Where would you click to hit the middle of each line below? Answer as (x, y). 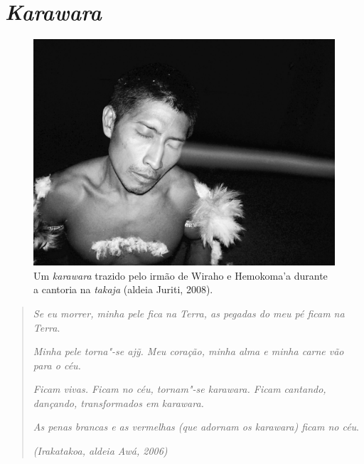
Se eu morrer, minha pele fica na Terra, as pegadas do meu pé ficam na (189, 313)
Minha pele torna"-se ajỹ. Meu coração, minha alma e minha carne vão (188, 351)
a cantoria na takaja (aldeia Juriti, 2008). (123, 289)
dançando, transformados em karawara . (118, 402)
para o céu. (57, 365)
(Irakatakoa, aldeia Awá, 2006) (100, 451)
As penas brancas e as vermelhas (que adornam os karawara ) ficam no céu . (196, 427)
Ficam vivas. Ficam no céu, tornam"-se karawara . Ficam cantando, (180, 389)
